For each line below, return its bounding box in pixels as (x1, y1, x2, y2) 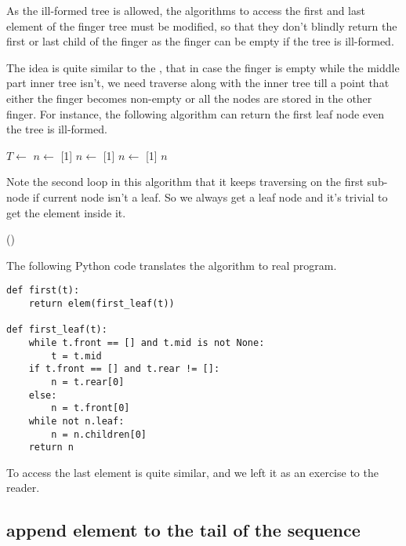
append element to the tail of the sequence (6, 518, 361, 542)
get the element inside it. (6, 204, 126, 220)
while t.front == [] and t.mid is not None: (28, 337, 265, 348)
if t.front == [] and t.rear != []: (28, 363, 220, 375)
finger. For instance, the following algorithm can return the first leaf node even (6, 105, 385, 122)
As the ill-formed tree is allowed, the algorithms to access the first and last (6, 2, 365, 18)
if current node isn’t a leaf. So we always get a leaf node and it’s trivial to (32, 188, 388, 205)
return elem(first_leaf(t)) (28, 297, 175, 309)
